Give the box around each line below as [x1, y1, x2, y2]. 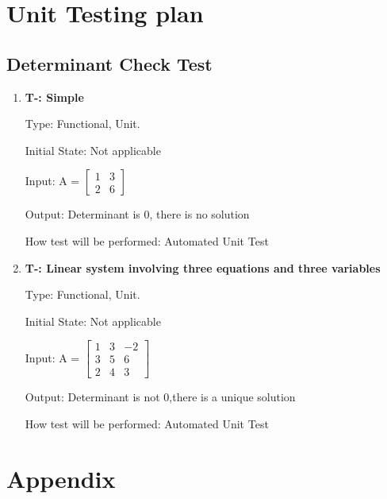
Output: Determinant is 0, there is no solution [25, 206, 250, 222]
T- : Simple [25, 88, 84, 105]
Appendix [6, 462, 116, 494]
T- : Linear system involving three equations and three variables [25, 259, 381, 276]
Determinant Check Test [6, 51, 213, 75]
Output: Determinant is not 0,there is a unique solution [25, 389, 296, 405]
